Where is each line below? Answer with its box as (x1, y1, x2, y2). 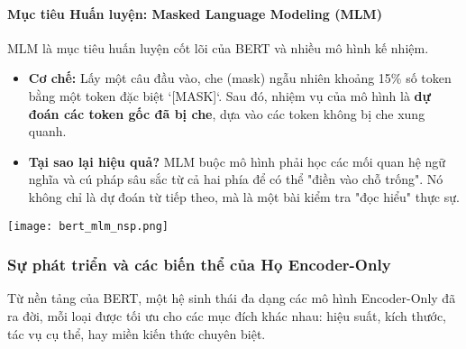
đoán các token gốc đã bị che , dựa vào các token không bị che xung (28, 104, 425, 123)
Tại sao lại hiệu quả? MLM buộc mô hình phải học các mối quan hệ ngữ (28, 152, 446, 170)
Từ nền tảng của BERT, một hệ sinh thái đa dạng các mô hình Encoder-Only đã (7, 289, 456, 308)
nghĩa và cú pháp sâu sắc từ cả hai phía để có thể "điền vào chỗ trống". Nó (28, 170, 443, 188)
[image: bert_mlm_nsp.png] (7, 219, 169, 233)
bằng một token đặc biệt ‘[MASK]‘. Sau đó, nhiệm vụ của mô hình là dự (28, 86, 431, 105)
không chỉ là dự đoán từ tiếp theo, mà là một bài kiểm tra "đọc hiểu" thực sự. (28, 187, 460, 206)
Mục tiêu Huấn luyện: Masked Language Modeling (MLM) (7, 4, 382, 23)
